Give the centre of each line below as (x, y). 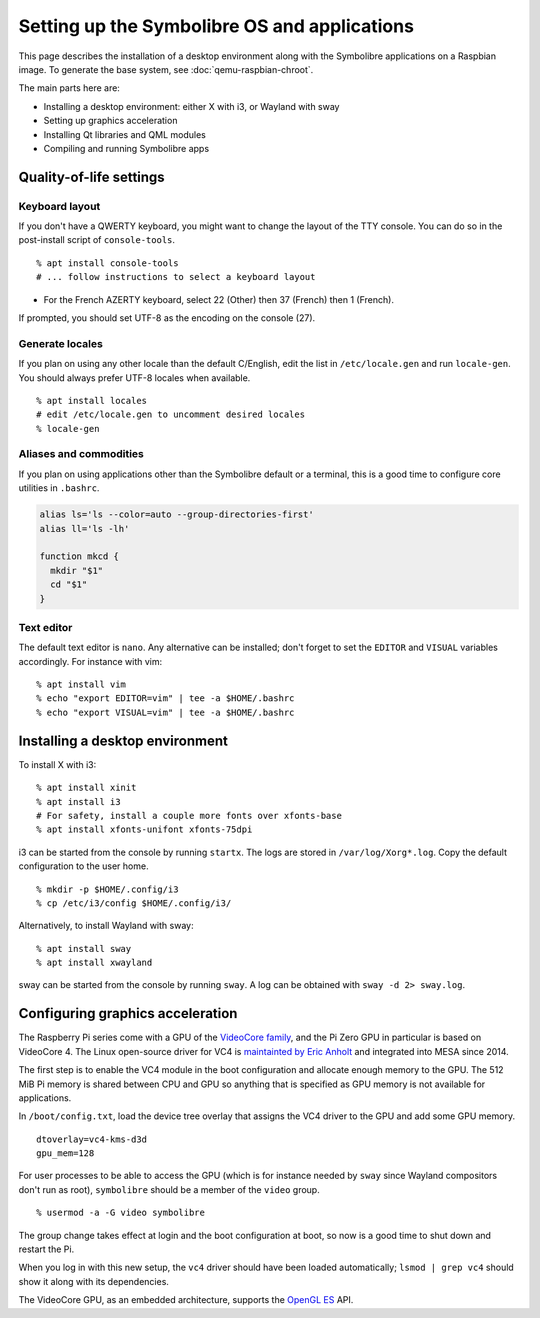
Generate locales (61, 343)
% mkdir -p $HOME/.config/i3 (107, 889)
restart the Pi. (46, 1249)
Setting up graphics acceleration (110, 121)
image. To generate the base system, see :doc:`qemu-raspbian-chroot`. (166, 69)
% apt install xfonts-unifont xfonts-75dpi (144, 829)
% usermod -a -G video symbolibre (120, 1213)
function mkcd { (79, 556)
